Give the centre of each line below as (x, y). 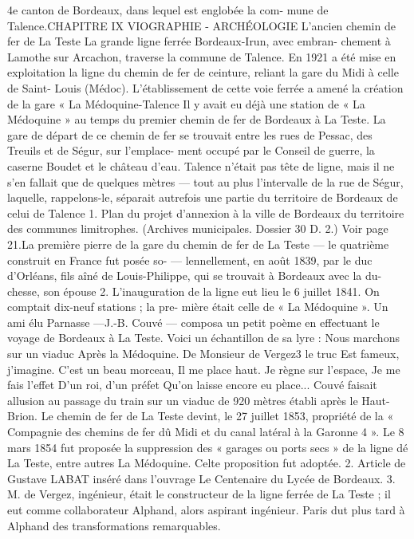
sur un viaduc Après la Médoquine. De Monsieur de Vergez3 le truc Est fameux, (203, 354)
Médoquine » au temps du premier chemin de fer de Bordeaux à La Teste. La (197, 119)
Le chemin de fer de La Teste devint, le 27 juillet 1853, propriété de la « (217, 416)
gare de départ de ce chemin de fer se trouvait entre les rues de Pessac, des (190, 134)
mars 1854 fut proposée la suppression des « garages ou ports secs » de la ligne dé (208, 447)
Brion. (22, 416)
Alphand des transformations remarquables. (114, 525)
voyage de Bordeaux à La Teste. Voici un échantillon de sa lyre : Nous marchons (203, 338)
